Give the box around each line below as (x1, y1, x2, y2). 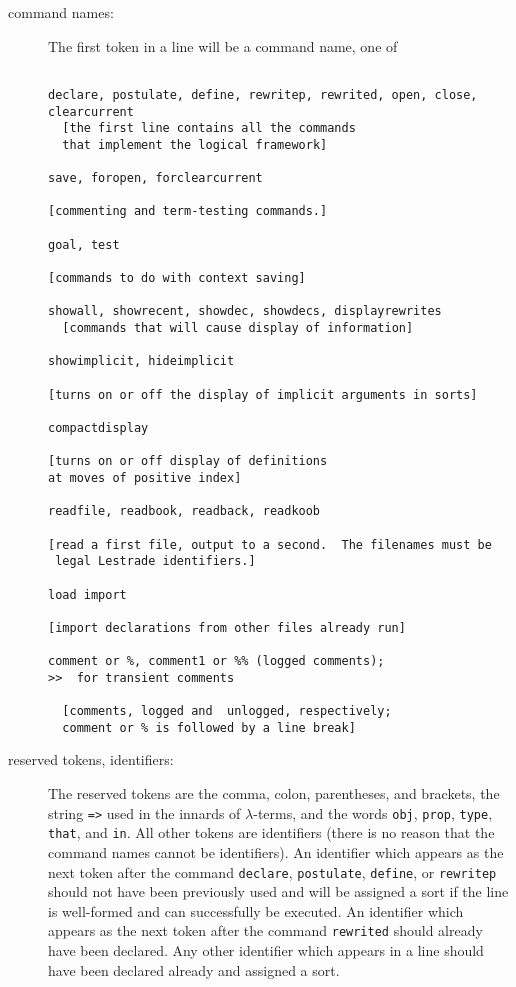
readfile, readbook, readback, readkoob (48, 504, 321, 519)
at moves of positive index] (48, 470, 242, 485)
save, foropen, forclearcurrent (48, 171, 263, 186)
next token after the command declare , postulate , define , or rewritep (48, 861, 497, 882)
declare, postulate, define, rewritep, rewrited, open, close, (48, 87, 478, 102)
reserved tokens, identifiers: (8, 749, 174, 770)
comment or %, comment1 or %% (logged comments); (48, 654, 385, 669)
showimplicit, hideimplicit (48, 354, 235, 369)
